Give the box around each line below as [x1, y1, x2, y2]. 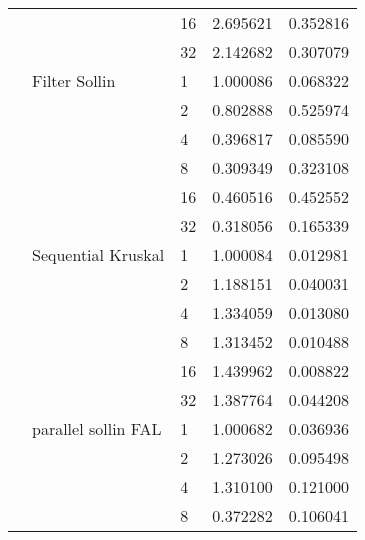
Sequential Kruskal [32, 243, 165, 266]
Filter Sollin [32, 69, 116, 92]
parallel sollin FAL [32, 417, 162, 440]
